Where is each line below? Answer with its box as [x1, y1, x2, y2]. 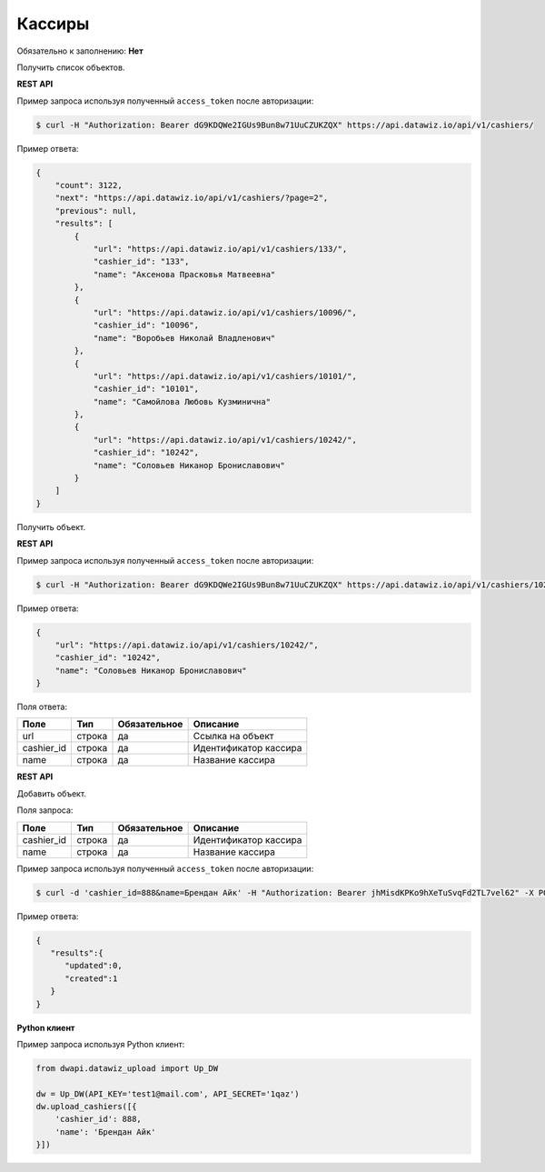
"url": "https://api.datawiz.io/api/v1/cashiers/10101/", [93, 371, 358, 381]
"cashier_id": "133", [93, 256, 190, 267]
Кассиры [16, 14, 90, 34]
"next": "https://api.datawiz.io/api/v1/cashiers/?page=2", [54, 193, 329, 204]
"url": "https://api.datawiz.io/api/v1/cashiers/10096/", [93, 307, 358, 317]
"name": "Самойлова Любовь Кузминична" [93, 396, 272, 406]
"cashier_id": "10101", [93, 384, 200, 395]
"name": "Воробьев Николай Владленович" [93, 333, 276, 343]
